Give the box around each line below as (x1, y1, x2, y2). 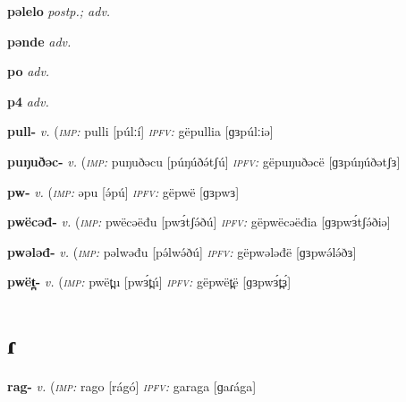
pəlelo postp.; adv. (7, 2, 111, 20)
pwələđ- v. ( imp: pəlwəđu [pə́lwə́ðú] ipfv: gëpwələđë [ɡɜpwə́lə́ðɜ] (7, 242, 357, 261)
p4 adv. (7, 91, 49, 110)
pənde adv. (7, 31, 72, 50)
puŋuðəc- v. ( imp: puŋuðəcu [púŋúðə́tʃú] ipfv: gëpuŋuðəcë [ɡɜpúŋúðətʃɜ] (7, 151, 401, 170)
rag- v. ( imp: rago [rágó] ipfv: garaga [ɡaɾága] (7, 377, 257, 396)
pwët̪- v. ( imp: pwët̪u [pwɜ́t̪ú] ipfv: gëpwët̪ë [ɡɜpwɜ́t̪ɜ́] (7, 272, 292, 291)
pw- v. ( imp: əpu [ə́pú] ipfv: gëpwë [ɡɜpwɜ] (7, 182, 240, 201)
